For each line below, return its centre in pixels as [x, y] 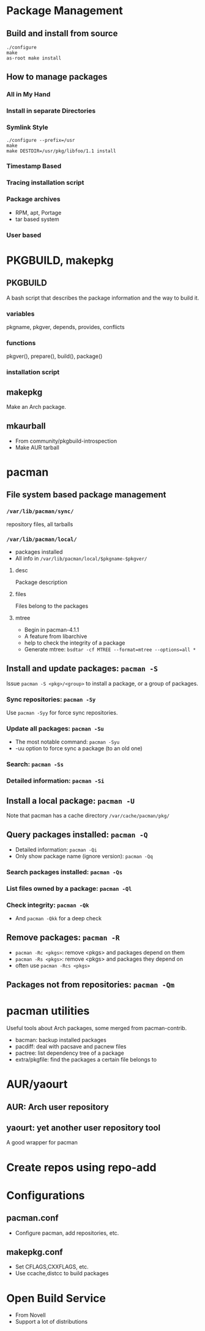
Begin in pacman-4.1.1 [52, 629]
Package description [41, 582]
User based [24, 235]
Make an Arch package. [36, 406]
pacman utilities [48, 1011]
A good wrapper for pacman [42, 1143]
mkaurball [26, 426]
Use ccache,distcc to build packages [62, 1273]
